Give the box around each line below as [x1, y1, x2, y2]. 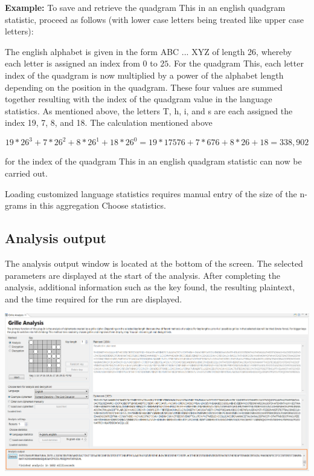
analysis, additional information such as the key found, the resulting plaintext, [5, 281, 295, 293]
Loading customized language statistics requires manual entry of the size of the [5, 187, 297, 200]
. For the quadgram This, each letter [168, 57, 304, 70]
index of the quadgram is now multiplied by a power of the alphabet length [5, 68, 284, 81]
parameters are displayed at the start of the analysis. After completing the [5, 269, 280, 281]
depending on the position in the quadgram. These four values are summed [5, 80, 283, 93]
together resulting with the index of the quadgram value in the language [5, 93, 272, 105]
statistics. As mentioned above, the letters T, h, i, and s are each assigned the [5, 104, 293, 117]
